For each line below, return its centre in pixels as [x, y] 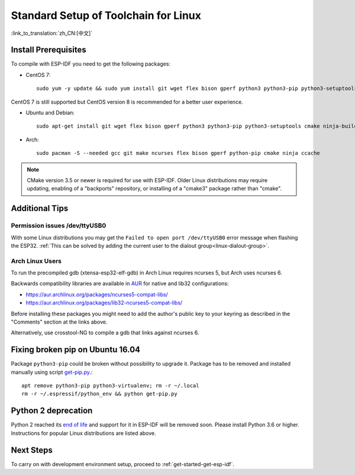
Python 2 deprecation [52, 411]
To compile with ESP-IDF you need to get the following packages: [91, 64]
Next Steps [32, 450]
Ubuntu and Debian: [50, 113]
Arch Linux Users [36, 261]
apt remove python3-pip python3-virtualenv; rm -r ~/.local [110, 386]
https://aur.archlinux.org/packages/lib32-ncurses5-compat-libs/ [104, 303]
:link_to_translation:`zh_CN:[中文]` [52, 33]
